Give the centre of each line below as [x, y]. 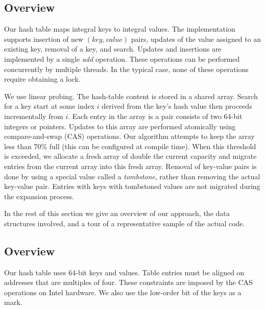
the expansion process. [39, 196]
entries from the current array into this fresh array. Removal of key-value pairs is [130, 166]
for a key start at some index [50, 106]
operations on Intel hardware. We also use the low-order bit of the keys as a [123, 292]
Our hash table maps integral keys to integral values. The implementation [120, 29]
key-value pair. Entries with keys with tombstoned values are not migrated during [132, 186]
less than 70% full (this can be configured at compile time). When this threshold [130, 146]
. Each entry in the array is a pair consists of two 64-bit [155, 116]
